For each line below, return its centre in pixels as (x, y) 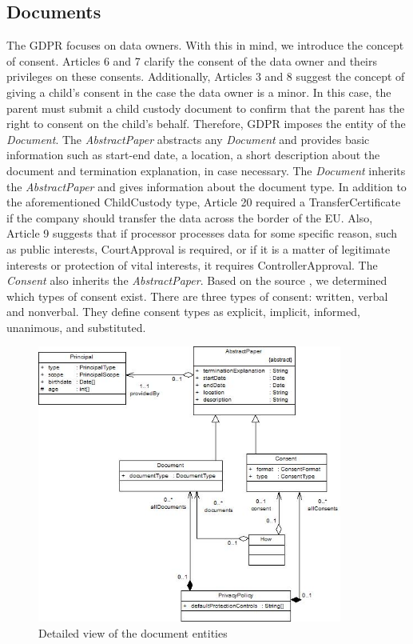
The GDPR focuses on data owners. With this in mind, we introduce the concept (205, 45)
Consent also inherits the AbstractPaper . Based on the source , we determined (197, 280)
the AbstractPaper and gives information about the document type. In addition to (206, 186)
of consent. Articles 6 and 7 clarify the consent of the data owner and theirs (192, 60)
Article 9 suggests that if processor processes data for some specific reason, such (202, 233)
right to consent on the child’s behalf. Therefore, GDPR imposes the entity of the (206, 124)
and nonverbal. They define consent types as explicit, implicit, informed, (183, 312)
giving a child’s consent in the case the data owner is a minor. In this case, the (199, 92)
